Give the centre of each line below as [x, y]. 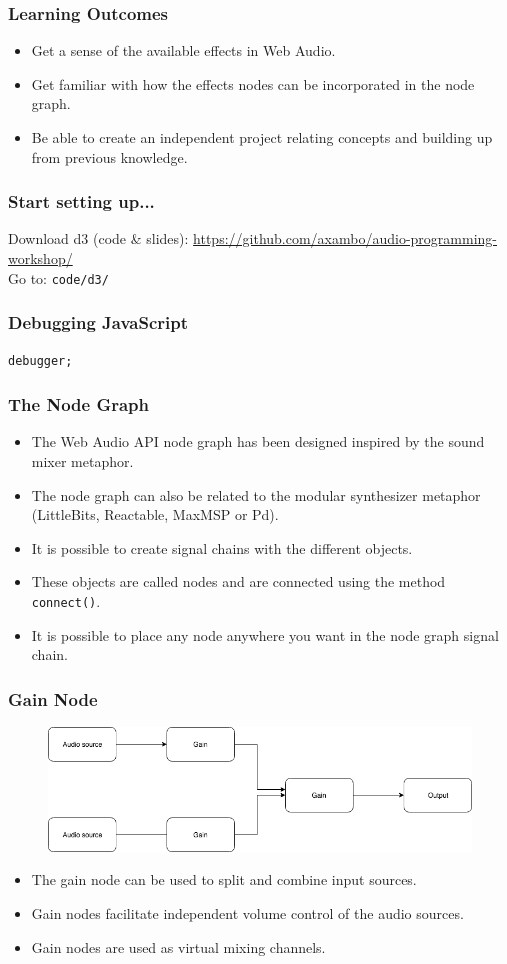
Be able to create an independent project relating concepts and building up [262, 137]
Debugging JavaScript [98, 322]
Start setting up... [81, 201]
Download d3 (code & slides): [98, 238]
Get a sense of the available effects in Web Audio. [183, 50]
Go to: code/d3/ [58, 277]
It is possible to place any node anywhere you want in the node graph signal [265, 634]
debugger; [40, 361]
